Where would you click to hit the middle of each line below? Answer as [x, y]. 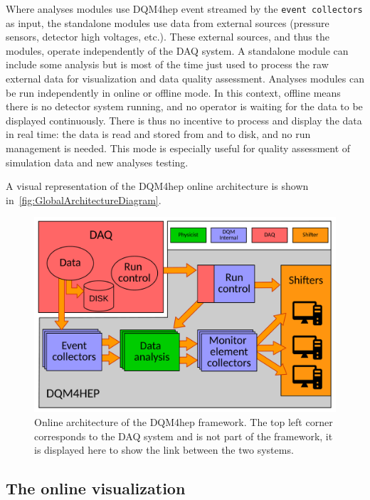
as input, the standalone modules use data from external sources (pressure [168, 22]
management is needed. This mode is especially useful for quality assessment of [178, 148]
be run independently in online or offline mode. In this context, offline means [173, 92]
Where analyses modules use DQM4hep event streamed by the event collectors [184, 9]
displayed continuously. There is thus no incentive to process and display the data [184, 120]
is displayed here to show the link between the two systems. [164, 450]
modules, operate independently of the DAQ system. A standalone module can [177, 50]
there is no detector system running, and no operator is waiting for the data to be [184, 106]
